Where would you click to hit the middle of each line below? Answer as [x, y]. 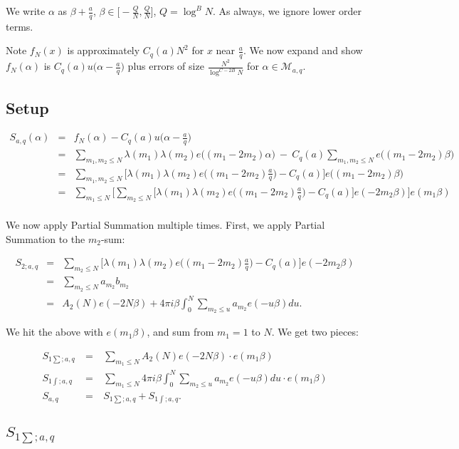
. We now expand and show [303, 50]
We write [26, 11]
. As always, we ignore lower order [287, 11]
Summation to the [46, 238]
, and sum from [180, 332]
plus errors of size [166, 66]
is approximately [104, 50]
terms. [20, 26]
